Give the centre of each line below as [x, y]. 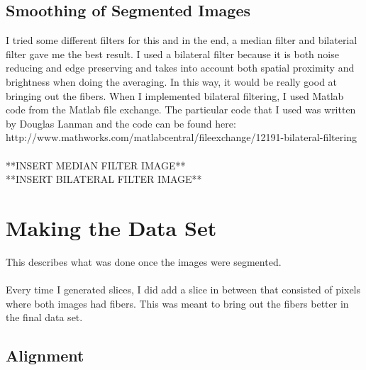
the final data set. [44, 317]
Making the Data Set [111, 227]
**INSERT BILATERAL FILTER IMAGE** [104, 179]
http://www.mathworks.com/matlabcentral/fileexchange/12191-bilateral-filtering [181, 137]
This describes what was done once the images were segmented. [144, 261]
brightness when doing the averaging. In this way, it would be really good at [172, 81]
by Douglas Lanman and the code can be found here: [121, 123]
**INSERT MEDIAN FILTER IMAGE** [96, 165]
